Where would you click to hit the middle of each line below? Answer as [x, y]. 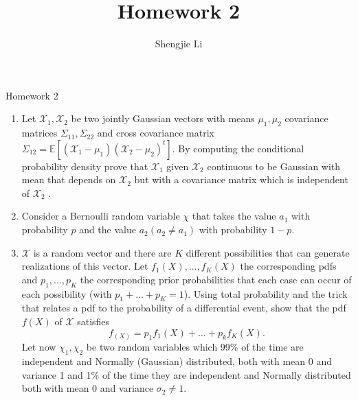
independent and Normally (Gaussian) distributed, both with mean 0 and [177, 361]
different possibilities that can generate [268, 252]
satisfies [93, 321]
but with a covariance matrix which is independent [241, 179]
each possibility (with [67, 293]
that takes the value [234, 216]
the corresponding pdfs [288, 266]
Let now [39, 347]
